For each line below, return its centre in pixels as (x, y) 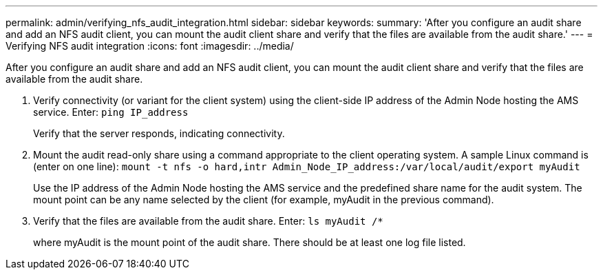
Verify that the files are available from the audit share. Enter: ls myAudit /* (208, 221)
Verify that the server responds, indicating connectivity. (159, 133)
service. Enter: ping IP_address (111, 112)
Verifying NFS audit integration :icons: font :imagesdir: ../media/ (150, 46)
